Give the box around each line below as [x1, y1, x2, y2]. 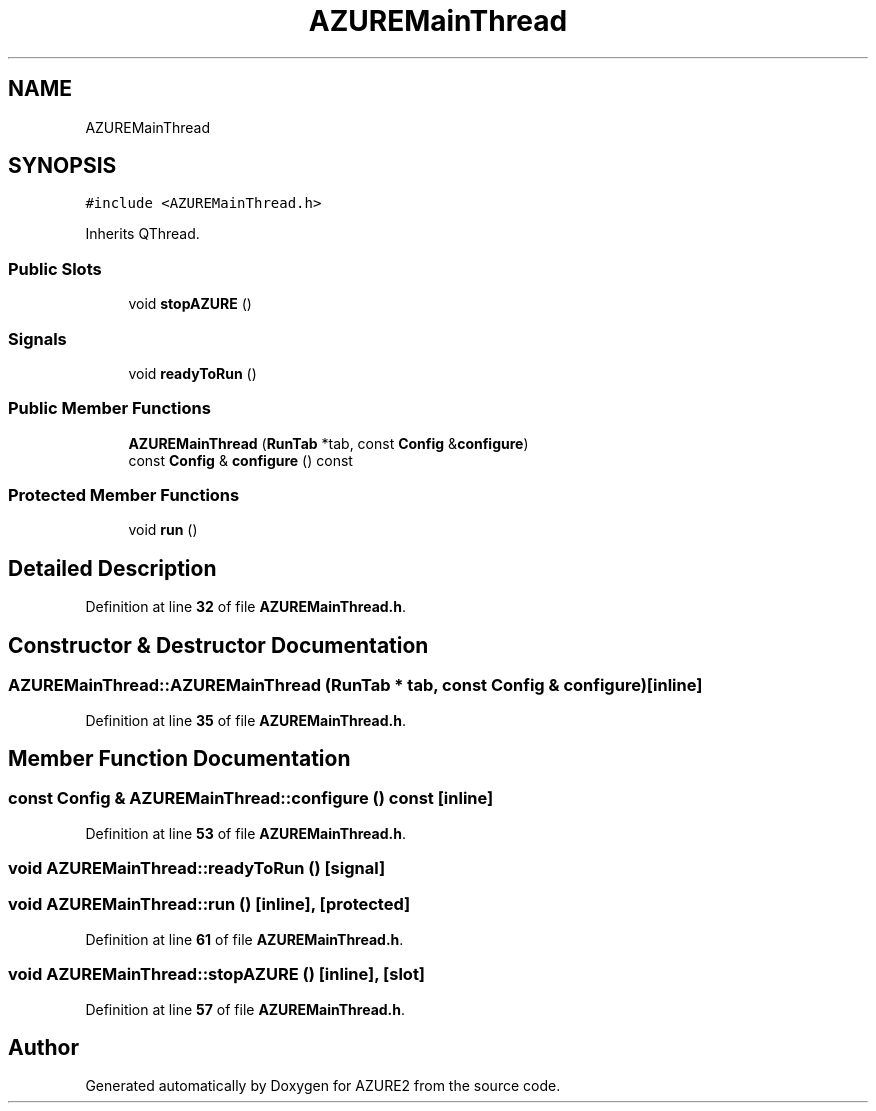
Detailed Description [8, 555, 217, 581]
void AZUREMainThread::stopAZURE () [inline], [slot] [8, 964, 426, 985]
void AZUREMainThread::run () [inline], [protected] [8, 894, 411, 915]
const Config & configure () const [128, 451, 353, 469]
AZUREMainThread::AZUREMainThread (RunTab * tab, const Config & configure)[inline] [8, 675, 703, 696]
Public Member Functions [8, 398, 211, 419]
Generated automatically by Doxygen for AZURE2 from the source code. [85, 1077, 561, 1095]
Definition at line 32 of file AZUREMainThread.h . [85, 598, 407, 616]
